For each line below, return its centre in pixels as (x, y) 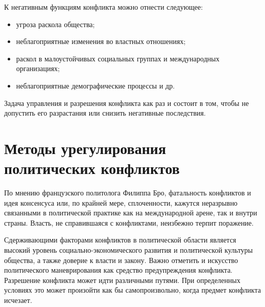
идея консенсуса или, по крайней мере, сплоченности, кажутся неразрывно (121, 202)
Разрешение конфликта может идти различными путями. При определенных (122, 280)
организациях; (38, 68)
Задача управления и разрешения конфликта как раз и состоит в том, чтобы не (127, 103)
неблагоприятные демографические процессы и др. (95, 85)
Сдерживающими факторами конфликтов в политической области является (120, 240)
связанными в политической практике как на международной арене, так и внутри (131, 213)
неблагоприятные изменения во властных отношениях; (101, 41)
